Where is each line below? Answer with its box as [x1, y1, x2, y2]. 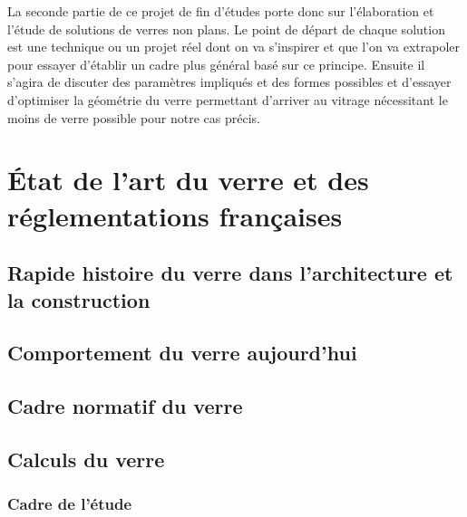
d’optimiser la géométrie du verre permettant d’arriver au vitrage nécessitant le [7, 90, 448, 109]
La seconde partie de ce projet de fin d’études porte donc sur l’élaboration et [7, 2, 434, 20]
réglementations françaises [7, 196, 343, 234]
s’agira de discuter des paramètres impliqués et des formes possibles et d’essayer [7, 72, 452, 91]
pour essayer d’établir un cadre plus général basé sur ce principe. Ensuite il [7, 54, 425, 73]
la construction [7, 285, 151, 313]
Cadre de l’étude [7, 493, 132, 515]
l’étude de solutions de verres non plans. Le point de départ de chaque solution [7, 19, 445, 38]
